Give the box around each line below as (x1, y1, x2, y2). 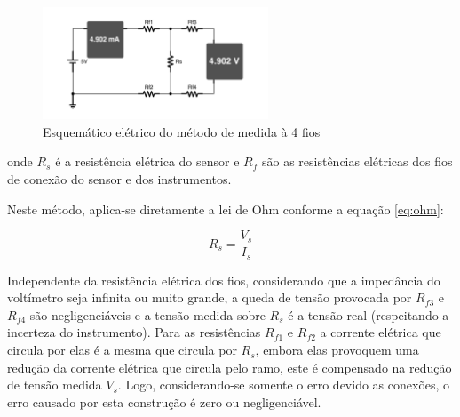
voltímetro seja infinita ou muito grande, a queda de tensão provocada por (7, 288, 412, 307)
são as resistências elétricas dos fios (261, 152, 453, 171)
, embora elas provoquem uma (255, 341, 419, 359)
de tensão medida (7, 375, 102, 394)
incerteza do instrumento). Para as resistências (7, 323, 261, 341)
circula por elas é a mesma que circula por (7, 341, 237, 359)
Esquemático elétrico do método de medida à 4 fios (43, 122, 321, 140)
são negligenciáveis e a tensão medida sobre (29, 305, 266, 324)
